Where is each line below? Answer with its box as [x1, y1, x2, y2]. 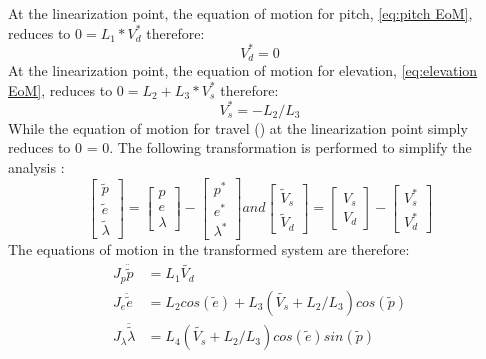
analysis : [8, 157, 65, 178]
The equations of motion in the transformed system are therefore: [8, 239, 410, 260]
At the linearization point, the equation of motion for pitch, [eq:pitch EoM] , [8, 3, 473, 23]
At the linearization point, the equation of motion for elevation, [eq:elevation [8, 60, 478, 81]
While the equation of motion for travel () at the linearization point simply [8, 117, 468, 138]
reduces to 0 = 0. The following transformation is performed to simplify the [8, 137, 472, 158]
